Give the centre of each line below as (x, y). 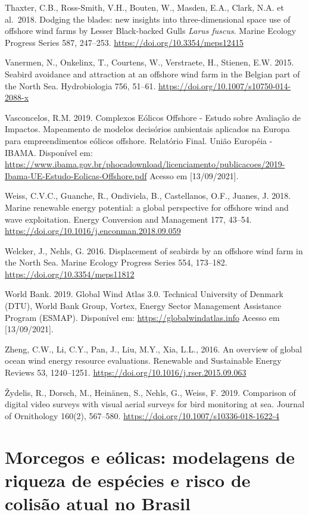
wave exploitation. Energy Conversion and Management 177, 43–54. (128, 219)
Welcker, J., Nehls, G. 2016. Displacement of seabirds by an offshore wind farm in (154, 250)
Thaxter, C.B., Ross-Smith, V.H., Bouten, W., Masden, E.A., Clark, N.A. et (144, 7)
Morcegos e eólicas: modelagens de (150, 456)
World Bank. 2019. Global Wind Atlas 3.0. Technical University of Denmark (144, 294)
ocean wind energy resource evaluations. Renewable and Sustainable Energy (143, 360)
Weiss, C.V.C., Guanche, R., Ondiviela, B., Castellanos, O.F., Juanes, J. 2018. (148, 196)
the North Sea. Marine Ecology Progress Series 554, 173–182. (116, 262)
